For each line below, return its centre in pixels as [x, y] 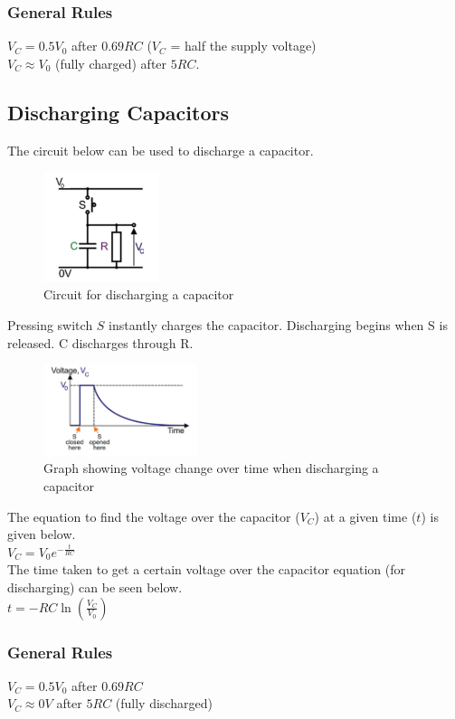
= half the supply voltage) [243, 46]
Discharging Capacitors [118, 112]
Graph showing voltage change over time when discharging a [211, 468]
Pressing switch [50, 325]
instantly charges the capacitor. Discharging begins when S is [278, 325]
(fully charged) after [111, 63]
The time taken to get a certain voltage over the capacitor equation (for [206, 569]
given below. [42, 534]
